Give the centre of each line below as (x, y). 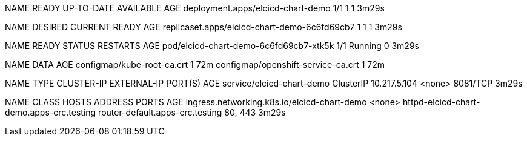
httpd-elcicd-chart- (442, 102)
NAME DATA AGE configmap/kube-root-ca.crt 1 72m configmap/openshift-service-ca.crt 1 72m (195, 64)
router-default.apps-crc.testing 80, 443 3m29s (192, 112)
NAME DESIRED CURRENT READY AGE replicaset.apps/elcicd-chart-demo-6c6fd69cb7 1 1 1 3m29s (204, 27)
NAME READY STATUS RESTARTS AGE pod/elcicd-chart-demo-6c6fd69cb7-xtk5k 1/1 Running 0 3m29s (212, 46)
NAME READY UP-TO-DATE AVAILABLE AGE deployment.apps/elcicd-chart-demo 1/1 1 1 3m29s (195, 8)
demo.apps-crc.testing (51, 112)
